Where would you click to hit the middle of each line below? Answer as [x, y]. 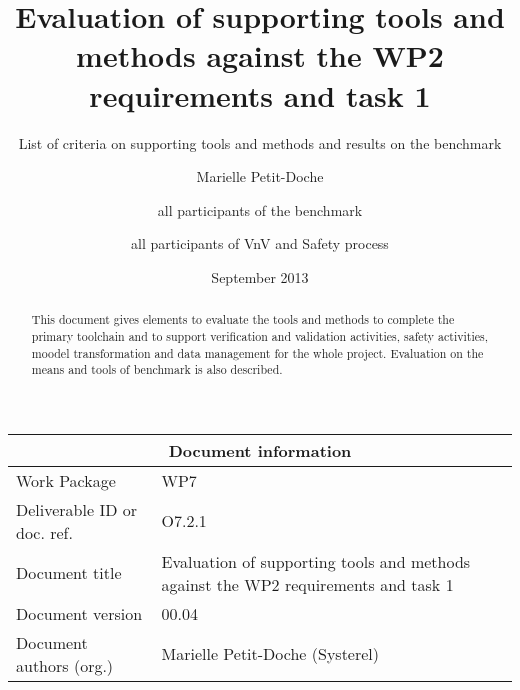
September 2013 [260, 276]
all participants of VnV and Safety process [260, 243]
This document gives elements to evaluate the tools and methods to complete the [243, 319]
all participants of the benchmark [260, 209]
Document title [69, 573]
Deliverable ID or [76, 509]
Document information [260, 450]
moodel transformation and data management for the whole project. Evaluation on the [257, 352]
